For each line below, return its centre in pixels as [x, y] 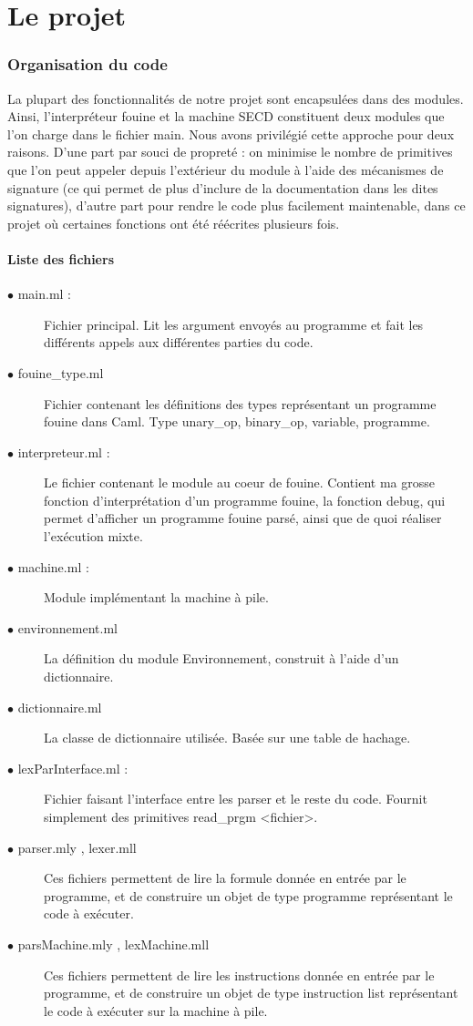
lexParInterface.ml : [73, 768]
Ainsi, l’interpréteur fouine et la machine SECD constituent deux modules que [226, 116]
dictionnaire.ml [60, 707]
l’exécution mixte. [93, 536]
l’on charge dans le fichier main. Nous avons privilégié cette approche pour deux [231, 133]
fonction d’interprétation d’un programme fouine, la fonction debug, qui [245, 500]
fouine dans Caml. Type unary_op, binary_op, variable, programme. [237, 421]
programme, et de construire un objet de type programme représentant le [248, 895]
